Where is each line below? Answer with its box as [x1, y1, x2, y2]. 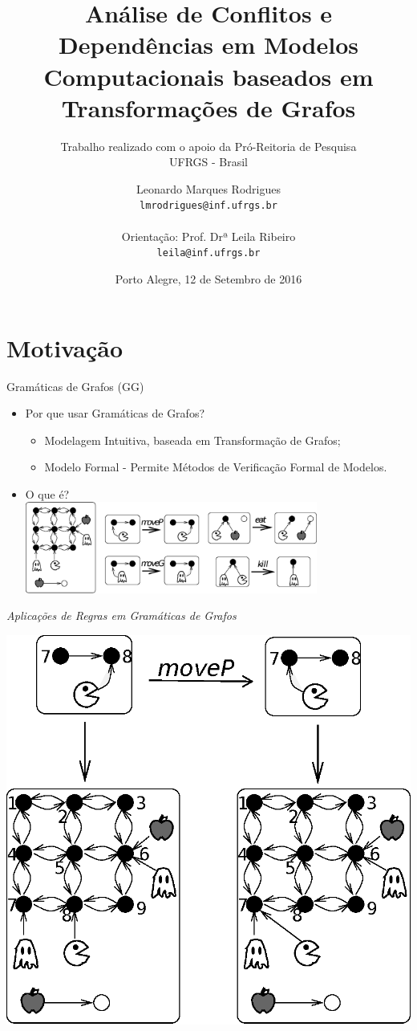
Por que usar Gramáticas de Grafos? [25, 405, 205, 422]
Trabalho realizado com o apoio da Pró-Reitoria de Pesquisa [60, 137, 357, 154]
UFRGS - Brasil [168, 153, 248, 170]
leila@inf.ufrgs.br [156, 247, 261, 259]
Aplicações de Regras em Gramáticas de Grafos [6, 607, 237, 624]
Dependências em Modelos [58, 28, 359, 61]
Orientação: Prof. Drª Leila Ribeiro [121, 227, 296, 244]
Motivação [6, 331, 123, 364]
